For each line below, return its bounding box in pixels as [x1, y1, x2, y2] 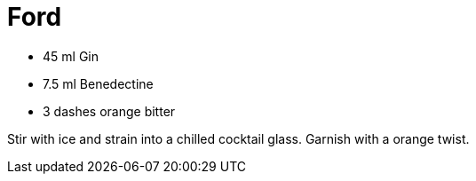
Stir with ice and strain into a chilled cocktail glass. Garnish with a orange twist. [7, 130, 470, 146]
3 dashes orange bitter [43, 103, 176, 119]
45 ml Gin [43, 48, 99, 64]
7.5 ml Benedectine [43, 75, 154, 91]
